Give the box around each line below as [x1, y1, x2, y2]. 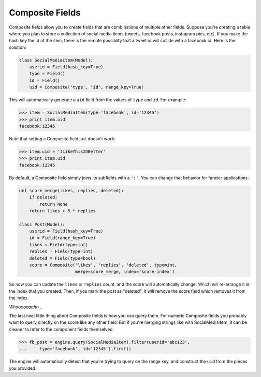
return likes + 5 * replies [29, 208, 96, 213]
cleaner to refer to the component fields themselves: [9, 326, 114, 332]
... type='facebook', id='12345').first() [19, 346, 131, 352]
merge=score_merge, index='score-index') [75, 269, 175, 274]
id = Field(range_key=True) [29, 235, 96, 241]
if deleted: [29, 195, 58, 200]
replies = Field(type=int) [29, 249, 94, 254]
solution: [9, 44, 27, 50]
